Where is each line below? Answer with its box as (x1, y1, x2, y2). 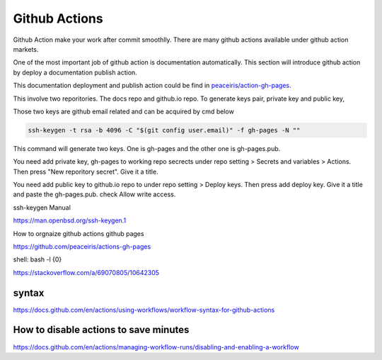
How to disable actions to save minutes (13, 324, 190, 336)
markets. (13, 45, 39, 53)
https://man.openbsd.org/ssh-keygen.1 (13, 216, 127, 225)
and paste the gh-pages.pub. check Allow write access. (13, 190, 176, 198)
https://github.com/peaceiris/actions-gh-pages (13, 242, 151, 251)
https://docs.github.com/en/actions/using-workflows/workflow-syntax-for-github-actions (13, 305, 275, 314)
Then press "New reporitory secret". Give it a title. (13, 167, 158, 176)
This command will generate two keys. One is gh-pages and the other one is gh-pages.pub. (13, 144, 281, 152)
